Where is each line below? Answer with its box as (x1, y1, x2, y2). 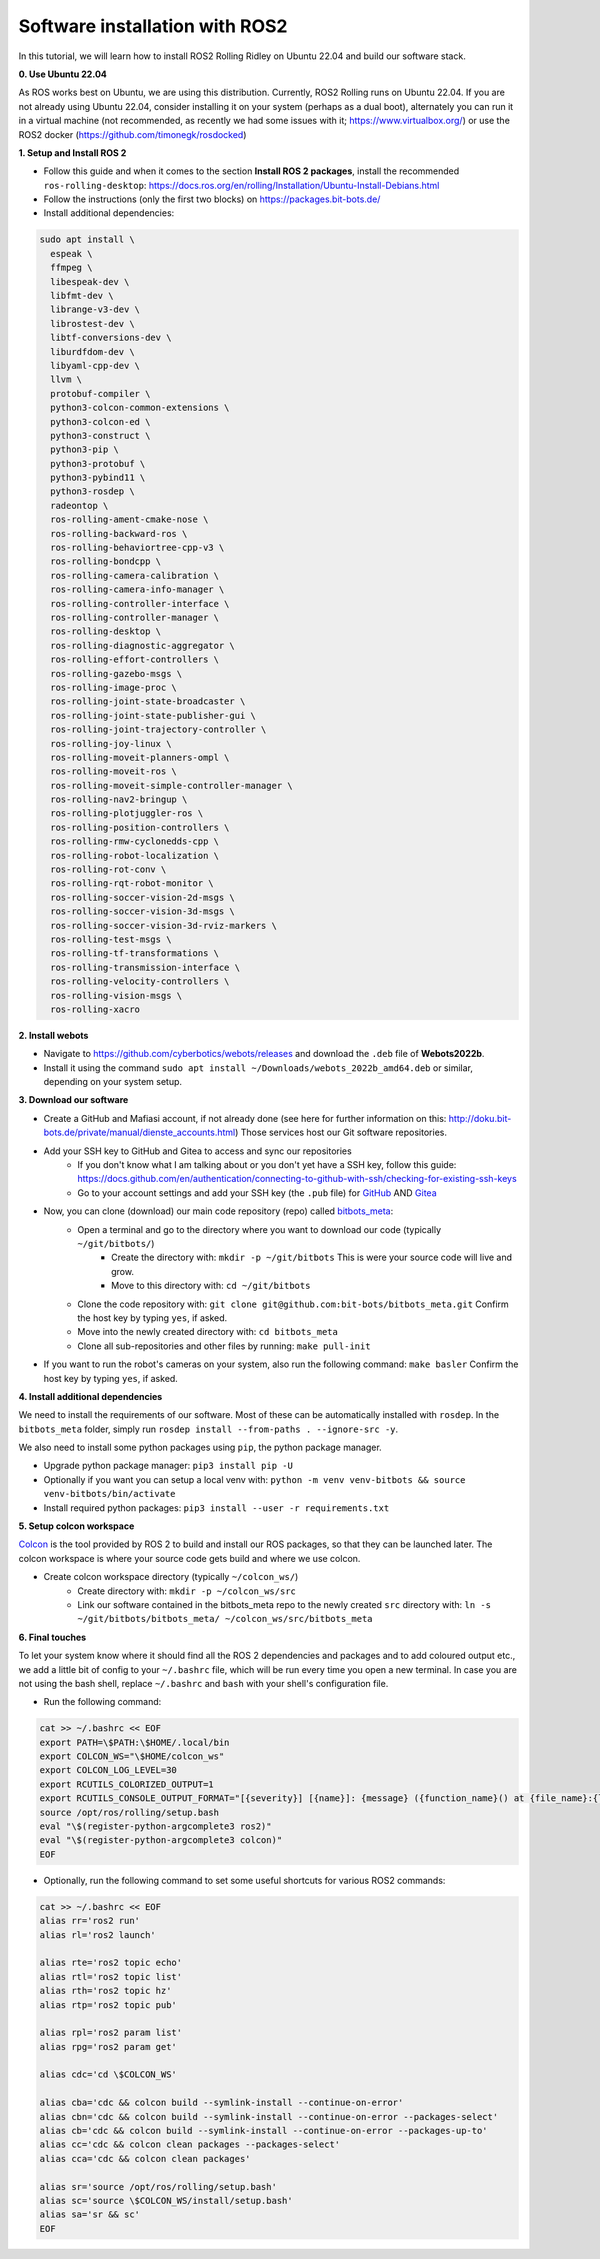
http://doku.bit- (448, 1112, 512, 1124)
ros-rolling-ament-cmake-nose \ (50, 514, 209, 525)
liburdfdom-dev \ (50, 346, 135, 357)
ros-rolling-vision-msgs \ (50, 990, 183, 1001)
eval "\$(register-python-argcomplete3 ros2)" (39, 1821, 272, 1832)
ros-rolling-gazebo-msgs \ (50, 668, 183, 679)
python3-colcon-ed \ (50, 416, 151, 427)
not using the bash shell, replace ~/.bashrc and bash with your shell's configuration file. (18, 1677, 389, 1689)
